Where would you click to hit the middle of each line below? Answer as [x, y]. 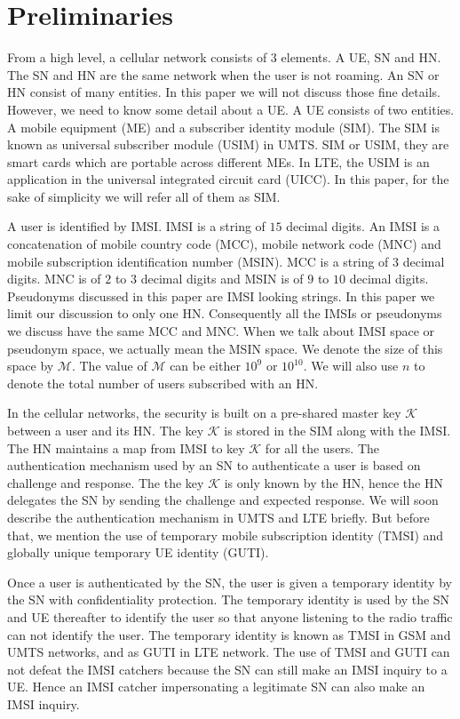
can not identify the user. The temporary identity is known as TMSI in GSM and [229, 634]
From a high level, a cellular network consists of [137, 57]
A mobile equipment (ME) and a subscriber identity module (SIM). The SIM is [224, 127]
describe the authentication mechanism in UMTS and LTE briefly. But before [218, 517]
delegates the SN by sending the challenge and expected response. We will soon [223, 500]
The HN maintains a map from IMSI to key [126, 447]
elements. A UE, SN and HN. [361, 57]
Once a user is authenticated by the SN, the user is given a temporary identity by [230, 582]
